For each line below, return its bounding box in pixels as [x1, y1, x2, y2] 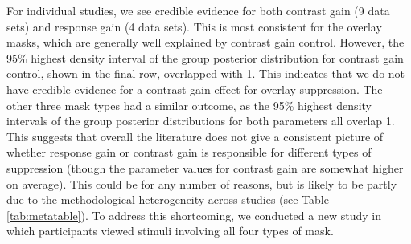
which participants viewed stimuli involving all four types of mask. [6, 222, 334, 239]
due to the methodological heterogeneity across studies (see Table [6, 191, 329, 208]
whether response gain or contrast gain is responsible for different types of [6, 144, 372, 161]
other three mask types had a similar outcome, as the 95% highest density [6, 96, 372, 113]
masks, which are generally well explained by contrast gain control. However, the [6, 34, 405, 51]
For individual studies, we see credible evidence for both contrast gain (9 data [6, 2, 390, 18]
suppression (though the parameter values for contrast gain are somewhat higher [6, 159, 404, 176]
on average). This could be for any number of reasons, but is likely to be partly [6, 175, 397, 192]
